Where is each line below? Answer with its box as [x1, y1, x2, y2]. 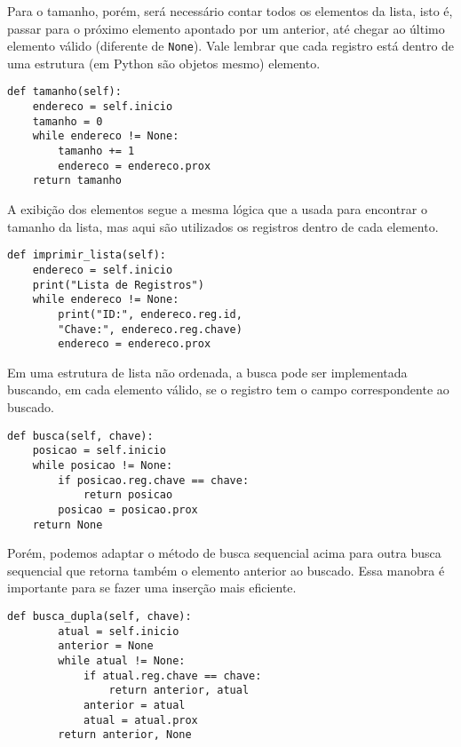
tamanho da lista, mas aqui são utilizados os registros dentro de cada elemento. [7, 217, 439, 235]
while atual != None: [58, 654, 186, 667]
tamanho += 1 [58, 145, 135, 158]
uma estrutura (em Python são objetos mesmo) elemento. [7, 53, 321, 72]
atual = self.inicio [58, 624, 179, 638]
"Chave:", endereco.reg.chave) [58, 322, 242, 336]
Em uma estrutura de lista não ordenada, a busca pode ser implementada [7, 362, 408, 381]
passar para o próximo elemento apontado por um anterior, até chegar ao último [7, 19, 445, 37]
